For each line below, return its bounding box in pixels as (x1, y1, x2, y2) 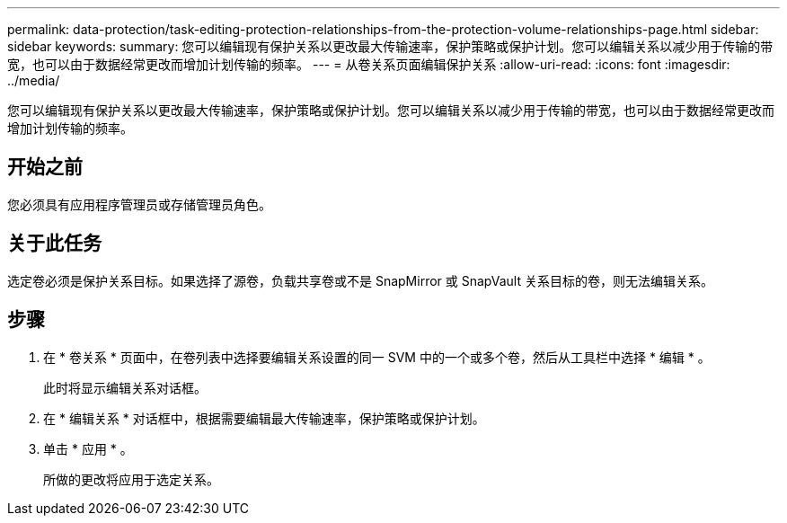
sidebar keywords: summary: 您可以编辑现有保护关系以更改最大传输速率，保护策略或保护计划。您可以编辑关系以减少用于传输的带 (7, 39, 774, 54)
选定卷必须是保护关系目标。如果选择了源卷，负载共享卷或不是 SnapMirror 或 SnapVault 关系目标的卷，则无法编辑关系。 (7, 272, 713, 288)
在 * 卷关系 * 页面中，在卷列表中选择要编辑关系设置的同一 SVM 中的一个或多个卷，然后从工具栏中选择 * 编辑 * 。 (43, 349, 711, 365)
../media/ (7, 73, 60, 88)
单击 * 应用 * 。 (43, 440, 133, 457)
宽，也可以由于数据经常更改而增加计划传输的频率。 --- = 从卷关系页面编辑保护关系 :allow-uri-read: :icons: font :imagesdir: (7, 57, 730, 72)
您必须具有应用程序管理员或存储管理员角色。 (7, 196, 271, 212)
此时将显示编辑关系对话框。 (43, 379, 207, 395)
